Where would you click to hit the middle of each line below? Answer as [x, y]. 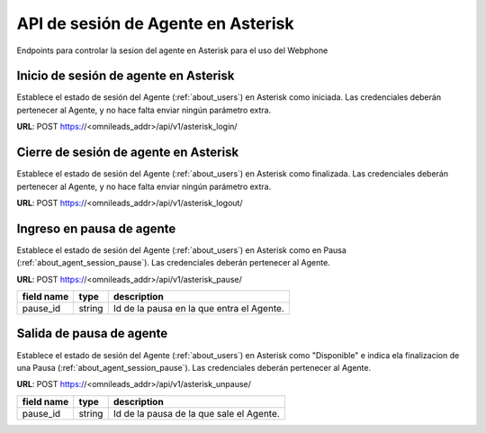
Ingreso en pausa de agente [96, 228]
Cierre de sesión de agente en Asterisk [128, 153]
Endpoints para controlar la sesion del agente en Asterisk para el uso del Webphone [172, 50]
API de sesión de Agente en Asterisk [155, 23]
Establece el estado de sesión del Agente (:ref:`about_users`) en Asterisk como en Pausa [181, 250]
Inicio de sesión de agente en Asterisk [126, 76]
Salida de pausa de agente [92, 334]
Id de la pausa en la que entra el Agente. [199, 308]
